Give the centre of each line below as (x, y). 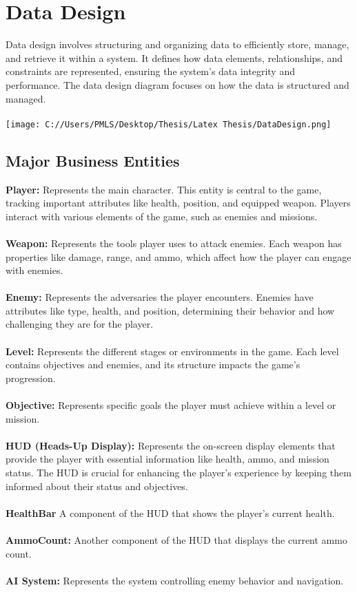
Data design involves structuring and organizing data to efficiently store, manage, (177, 44)
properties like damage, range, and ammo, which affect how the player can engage (178, 256)
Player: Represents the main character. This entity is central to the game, (164, 189)
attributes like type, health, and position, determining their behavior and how (170, 310)
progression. (31, 378)
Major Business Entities (93, 160)
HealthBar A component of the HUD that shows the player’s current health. (170, 512)
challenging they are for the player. (80, 324)
